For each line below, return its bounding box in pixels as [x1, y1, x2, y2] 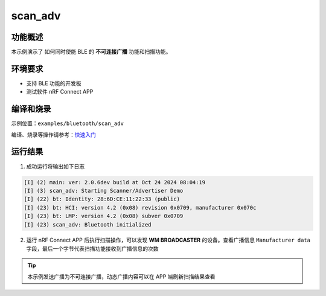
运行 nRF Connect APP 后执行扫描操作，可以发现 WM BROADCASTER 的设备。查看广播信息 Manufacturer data [26, 236, 311, 244]
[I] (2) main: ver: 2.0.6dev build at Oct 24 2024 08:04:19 [24, 179, 206, 185]
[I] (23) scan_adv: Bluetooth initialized [24, 221, 152, 228]
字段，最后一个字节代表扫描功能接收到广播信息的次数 [26, 245, 159, 252]
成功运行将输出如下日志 [26, 162, 85, 170]
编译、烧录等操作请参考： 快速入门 [11, 130, 96, 138]
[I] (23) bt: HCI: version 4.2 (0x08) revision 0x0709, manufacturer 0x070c [24, 204, 257, 211]
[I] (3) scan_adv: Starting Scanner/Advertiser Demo [24, 187, 184, 194]
